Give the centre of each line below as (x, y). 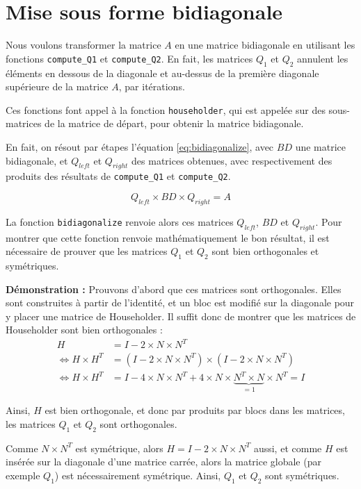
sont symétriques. (302, 475)
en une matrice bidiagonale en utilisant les (265, 45)
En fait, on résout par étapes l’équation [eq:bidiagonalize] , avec (140, 146)
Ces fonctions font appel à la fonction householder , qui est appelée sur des (166, 109)
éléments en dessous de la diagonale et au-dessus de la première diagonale (162, 73)
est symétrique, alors (119, 448)
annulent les (323, 58)
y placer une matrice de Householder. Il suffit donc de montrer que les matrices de (181, 316)
